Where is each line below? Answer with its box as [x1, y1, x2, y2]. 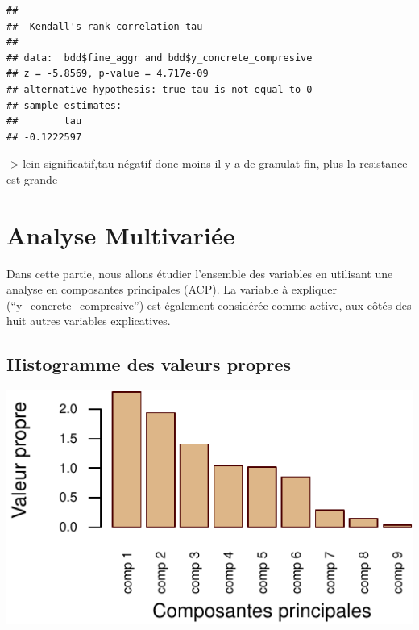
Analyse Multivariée [6, 218, 235, 251]
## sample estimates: [6, 99, 122, 111]
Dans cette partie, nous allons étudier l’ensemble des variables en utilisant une [6, 265, 393, 282]
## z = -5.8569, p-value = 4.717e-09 [6, 68, 209, 80]
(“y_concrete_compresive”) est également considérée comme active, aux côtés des [6, 296, 412, 313]
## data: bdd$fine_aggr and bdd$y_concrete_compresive [6, 52, 313, 64]
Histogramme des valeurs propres [6, 352, 292, 377]
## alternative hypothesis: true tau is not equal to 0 [6, 83, 313, 95]
